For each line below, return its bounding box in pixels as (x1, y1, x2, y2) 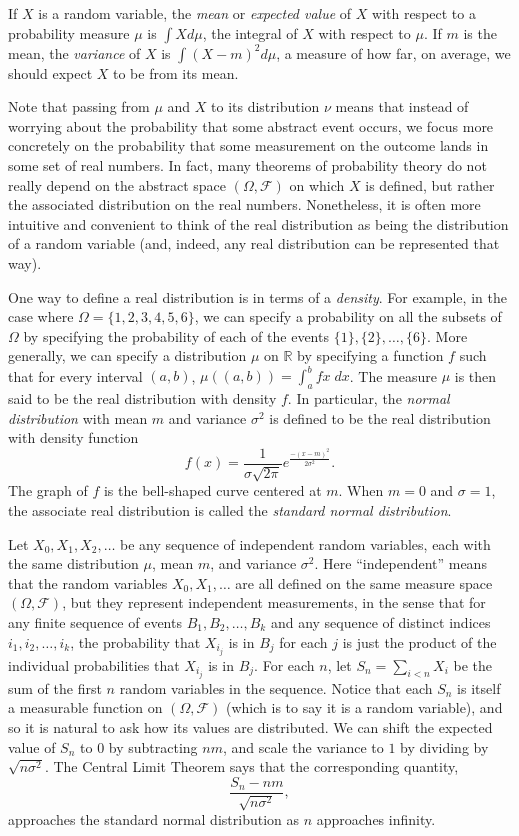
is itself (457, 677, 501, 698)
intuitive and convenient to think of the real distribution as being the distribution (8, 213, 509, 234)
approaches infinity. (316, 809, 436, 830)
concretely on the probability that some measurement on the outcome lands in (8, 135, 489, 156)
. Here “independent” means (314, 553, 487, 574)
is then (454, 365, 497, 386)
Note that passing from (8, 96, 150, 117)
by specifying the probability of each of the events (23, 325, 329, 346)
